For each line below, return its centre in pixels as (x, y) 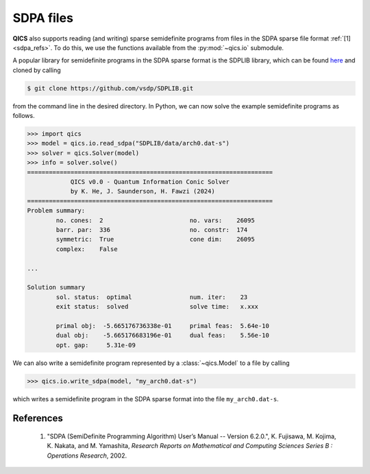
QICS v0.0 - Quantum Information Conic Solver (150, 182)
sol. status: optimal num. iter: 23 (152, 297)
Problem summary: (56, 211)
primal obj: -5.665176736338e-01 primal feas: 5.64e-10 (163, 325)
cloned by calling (37, 70)
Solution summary (56, 287)
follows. (24, 116)
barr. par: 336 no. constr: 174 (152, 229)
